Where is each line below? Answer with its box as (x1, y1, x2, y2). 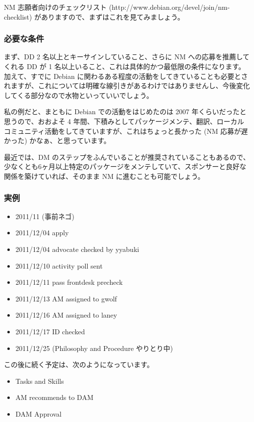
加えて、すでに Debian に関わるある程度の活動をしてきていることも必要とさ (4, 71, 248, 81)
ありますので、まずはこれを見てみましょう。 (41, 11, 185, 22)
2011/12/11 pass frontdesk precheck (15, 277, 123, 287)
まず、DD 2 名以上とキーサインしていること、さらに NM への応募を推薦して (4, 51, 250, 62)
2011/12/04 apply (15, 227, 69, 238)
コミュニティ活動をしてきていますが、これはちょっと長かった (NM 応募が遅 (4, 125, 248, 136)
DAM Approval (15, 408, 62, 419)
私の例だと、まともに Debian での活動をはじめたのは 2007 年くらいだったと (4, 106, 247, 117)
